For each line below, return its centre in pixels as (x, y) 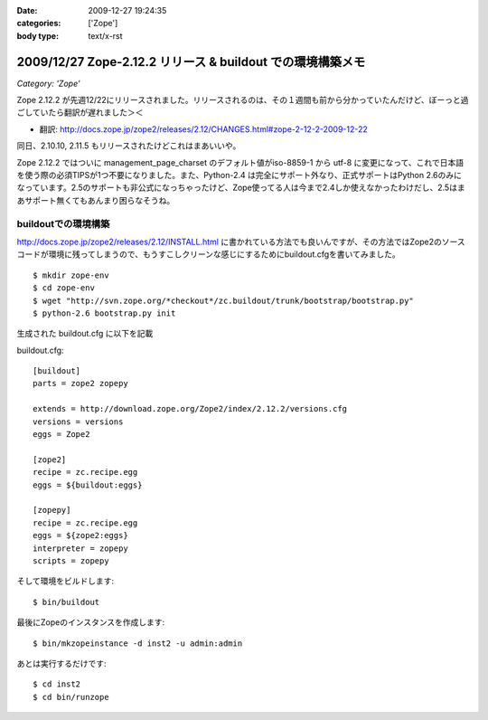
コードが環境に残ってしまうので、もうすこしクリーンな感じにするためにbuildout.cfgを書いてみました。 (209, 254)
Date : (27, 10)
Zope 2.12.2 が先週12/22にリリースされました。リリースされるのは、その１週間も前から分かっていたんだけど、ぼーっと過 (243, 100)
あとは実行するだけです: (62, 663)
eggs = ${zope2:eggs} (80, 535)
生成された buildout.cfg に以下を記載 (85, 334)
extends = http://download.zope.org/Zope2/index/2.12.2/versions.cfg (190, 409)
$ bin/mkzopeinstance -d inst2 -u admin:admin (138, 643)
